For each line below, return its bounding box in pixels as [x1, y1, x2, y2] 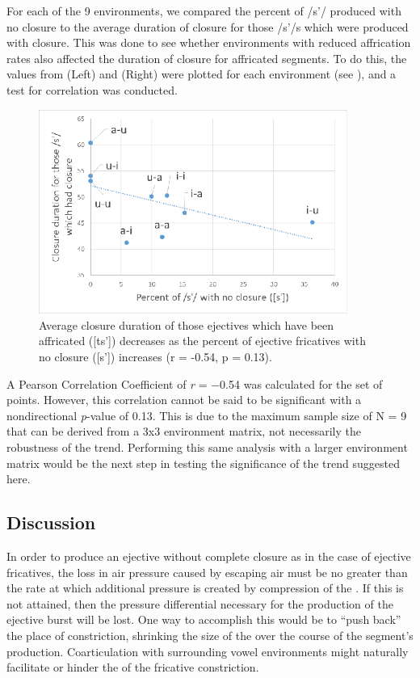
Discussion [6, 510, 96, 535]
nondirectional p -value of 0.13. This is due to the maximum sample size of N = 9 [6, 406, 407, 423]
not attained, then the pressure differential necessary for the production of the [6, 595, 393, 612]
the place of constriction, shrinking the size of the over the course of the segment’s [6, 627, 414, 643]
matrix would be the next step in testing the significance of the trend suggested [6, 454, 400, 471]
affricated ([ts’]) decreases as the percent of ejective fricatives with [39, 332, 366, 349]
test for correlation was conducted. [6, 81, 178, 98]
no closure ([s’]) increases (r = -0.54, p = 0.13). [39, 348, 272, 365]
